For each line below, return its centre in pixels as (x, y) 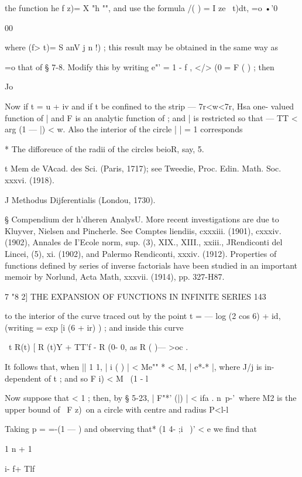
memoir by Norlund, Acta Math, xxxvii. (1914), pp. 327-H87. (115, 277)
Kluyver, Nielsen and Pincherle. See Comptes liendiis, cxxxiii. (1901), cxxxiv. (143, 230)
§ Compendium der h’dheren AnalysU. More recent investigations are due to (142, 219)
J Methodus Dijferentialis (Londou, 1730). (80, 199)
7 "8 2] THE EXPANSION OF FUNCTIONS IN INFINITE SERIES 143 (135, 296)
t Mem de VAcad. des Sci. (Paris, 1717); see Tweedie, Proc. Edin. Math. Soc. (143, 168)
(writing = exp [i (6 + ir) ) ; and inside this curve (94, 327)
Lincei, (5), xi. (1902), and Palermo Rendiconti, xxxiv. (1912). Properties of (141, 253)
